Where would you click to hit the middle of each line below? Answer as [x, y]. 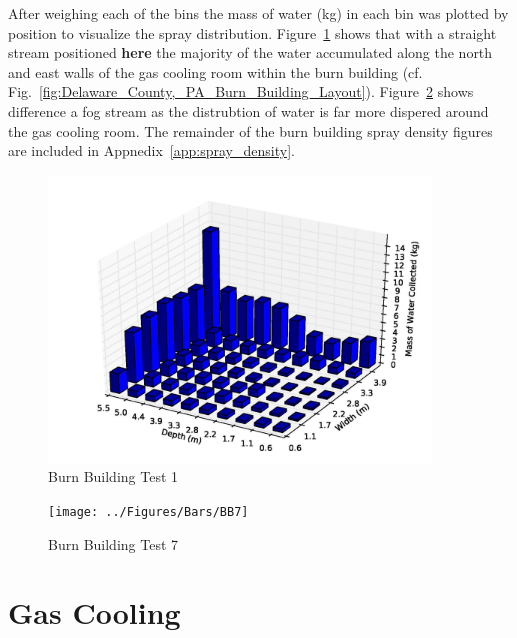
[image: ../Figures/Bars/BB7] [148, 511]
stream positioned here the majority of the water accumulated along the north [250, 52]
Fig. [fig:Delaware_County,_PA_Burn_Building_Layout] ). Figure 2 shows [241, 91]
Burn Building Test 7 [113, 543]
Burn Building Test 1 [113, 476]
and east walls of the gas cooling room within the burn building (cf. [215, 71]
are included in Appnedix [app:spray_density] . [151, 150]
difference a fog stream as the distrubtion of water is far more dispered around [248, 110]
